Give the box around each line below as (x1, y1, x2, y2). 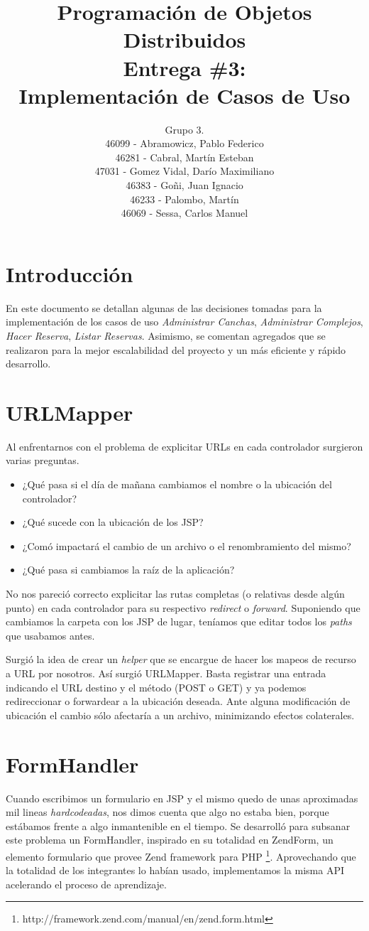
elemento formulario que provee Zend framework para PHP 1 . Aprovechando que (6, 846, 356, 863)
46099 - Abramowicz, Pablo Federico (105, 136, 264, 151)
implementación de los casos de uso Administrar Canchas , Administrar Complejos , (6, 314, 363, 329)
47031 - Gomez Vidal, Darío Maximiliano (94, 163, 275, 178)
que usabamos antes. (6, 628, 95, 642)
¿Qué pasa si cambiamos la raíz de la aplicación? (22, 562, 235, 577)
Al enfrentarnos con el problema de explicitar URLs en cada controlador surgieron (6, 438, 363, 453)
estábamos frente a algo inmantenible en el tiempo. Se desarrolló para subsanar (6, 818, 351, 833)
